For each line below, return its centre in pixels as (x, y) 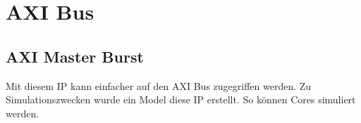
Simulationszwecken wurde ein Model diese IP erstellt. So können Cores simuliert (181, 99)
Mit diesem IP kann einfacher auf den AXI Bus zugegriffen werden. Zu (159, 85)
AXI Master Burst (75, 56)
